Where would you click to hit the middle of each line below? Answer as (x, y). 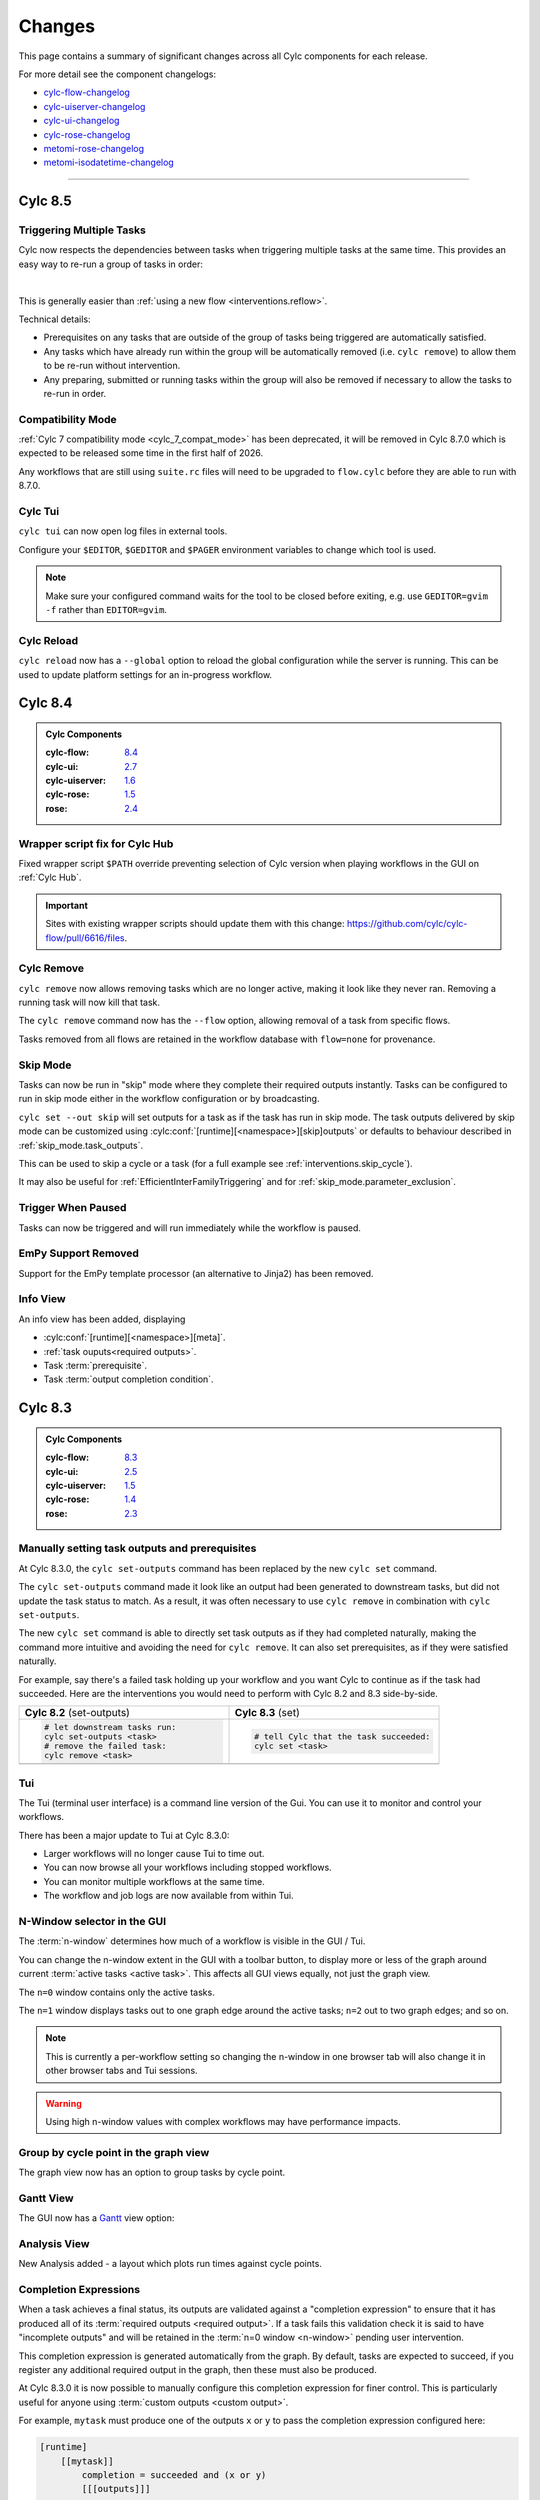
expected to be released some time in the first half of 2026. (141, 453)
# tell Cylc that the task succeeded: (342, 1736)
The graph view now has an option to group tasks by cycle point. (152, 2172)
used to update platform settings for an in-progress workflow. (145, 674)
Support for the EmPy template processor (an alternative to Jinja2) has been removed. (196, 1273)
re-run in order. (75, 393)
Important (67, 905)
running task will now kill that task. (89, 1002)
